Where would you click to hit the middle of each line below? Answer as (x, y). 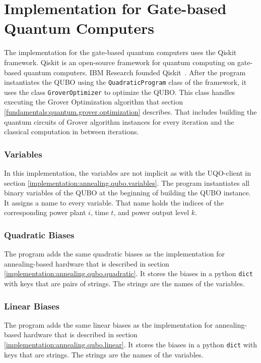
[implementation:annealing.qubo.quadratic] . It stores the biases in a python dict (128, 273)
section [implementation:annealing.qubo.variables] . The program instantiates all (127, 183)
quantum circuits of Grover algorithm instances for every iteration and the (119, 121)
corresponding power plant (45, 212)
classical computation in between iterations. (72, 132)
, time (100, 212)
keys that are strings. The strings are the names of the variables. (104, 354)
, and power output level (151, 212)
